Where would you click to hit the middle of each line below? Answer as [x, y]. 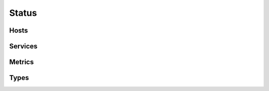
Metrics [22, 62]
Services [23, 46]
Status [23, 13]
